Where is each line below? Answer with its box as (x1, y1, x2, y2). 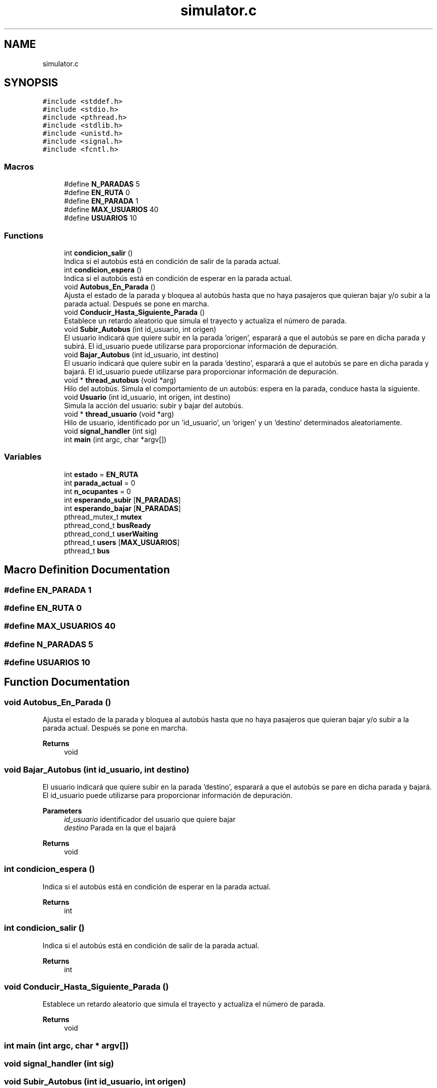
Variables (4, 452, 42, 462)
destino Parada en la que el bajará (64, 823, 176, 832)
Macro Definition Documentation (4, 563, 170, 576)
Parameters (42, 807, 82, 815)
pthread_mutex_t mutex (64, 512, 142, 521)
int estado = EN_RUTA (64, 470, 139, 479)
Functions (4, 230, 43, 241)
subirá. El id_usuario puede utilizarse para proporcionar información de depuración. (64, 341, 338, 350)
